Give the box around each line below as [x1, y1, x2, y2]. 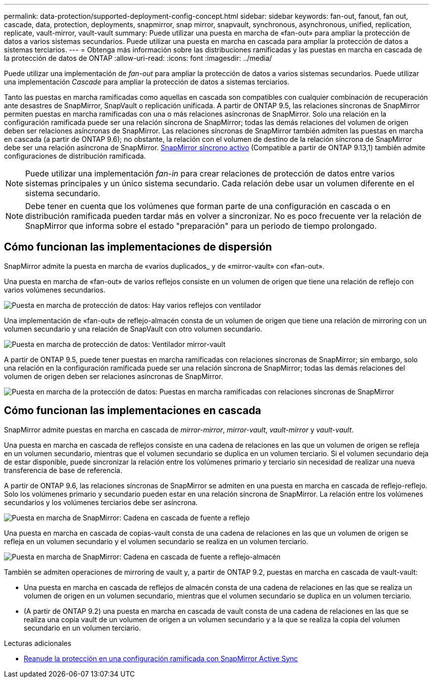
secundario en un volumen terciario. [24, 623, 141, 632]
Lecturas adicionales [4, 639, 72, 647]
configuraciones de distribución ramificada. [4, 152, 146, 160]
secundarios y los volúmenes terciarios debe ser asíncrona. [4, 498, 198, 507]
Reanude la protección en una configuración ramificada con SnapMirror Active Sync [24, 654, 298, 663]
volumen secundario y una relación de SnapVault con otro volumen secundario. [4, 324, 262, 333]
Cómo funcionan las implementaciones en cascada [4, 404, 261, 417]
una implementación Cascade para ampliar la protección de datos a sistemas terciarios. [4, 78, 290, 86]
